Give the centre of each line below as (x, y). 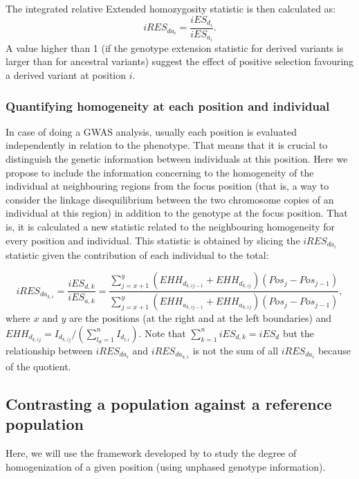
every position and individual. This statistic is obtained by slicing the (153, 240)
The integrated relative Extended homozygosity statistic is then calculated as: (171, 8)
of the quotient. (38, 366)
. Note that (162, 333)
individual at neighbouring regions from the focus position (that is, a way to (167, 186)
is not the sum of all (236, 350)
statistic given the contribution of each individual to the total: (137, 254)
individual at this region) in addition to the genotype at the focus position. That (177, 213)
